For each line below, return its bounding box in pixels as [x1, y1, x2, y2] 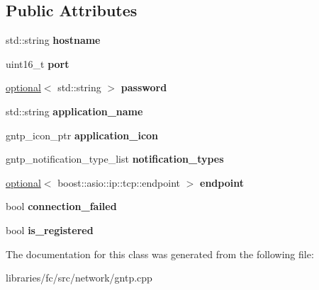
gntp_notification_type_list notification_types [6, 151, 224, 166]
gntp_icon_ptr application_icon [6, 127, 159, 142]
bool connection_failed [6, 199, 117, 214]
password [121, 80, 167, 95]
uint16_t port [6, 56, 69, 71]
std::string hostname [6, 33, 101, 47]
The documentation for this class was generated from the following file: [6, 246, 314, 261]
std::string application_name [6, 103, 143, 118]
